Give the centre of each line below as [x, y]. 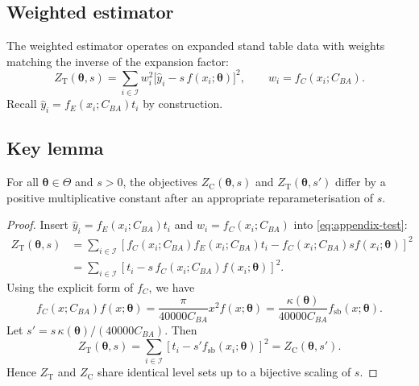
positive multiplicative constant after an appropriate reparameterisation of [190, 197]
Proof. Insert [38, 224]
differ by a [360, 182]
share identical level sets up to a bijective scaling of [224, 372]
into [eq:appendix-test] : [351, 224]
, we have [172, 286]
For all [23, 182]
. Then [181, 329]
